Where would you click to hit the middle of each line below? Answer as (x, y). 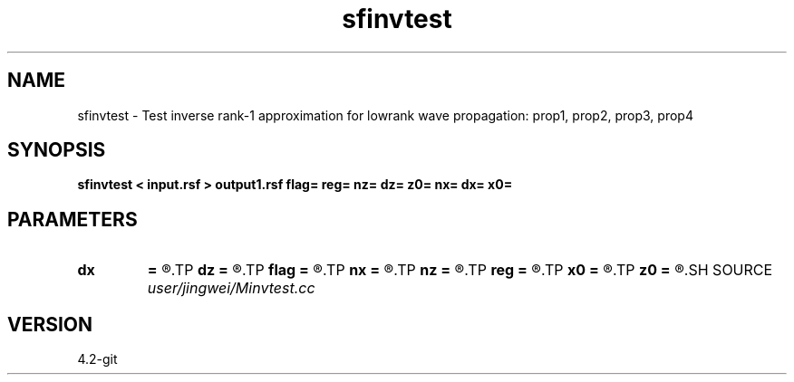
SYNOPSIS (57, 150)
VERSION (50, 324)
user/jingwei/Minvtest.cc (231, 288)
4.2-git (97, 359)
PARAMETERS (73, 219)
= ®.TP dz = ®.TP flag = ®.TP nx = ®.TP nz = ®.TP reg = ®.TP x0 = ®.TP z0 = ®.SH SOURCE (460, 270)
